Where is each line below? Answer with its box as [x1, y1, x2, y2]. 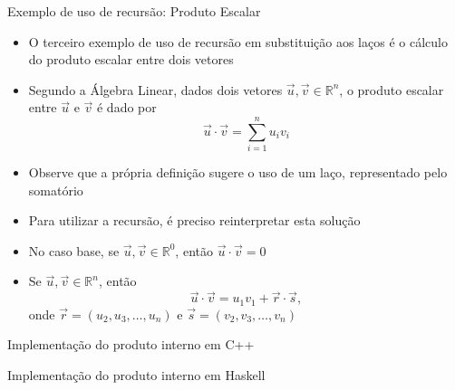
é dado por [96, 98, 157, 117]
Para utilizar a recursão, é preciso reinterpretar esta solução [28, 211, 361, 230]
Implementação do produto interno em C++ [7, 335, 255, 354]
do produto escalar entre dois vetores [28, 50, 234, 69]
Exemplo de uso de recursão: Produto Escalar [7, 2, 261, 20]
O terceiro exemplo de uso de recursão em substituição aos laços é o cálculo [28, 32, 448, 51]
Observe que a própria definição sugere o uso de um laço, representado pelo [28, 163, 448, 182]
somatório [28, 180, 83, 199]
